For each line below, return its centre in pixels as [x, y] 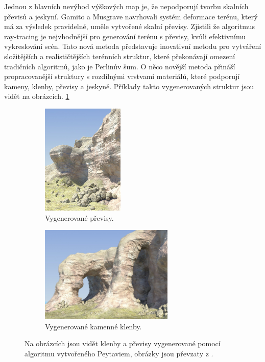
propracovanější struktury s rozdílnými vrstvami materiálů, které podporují [122, 76]
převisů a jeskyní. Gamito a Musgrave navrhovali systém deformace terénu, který [131, 16]
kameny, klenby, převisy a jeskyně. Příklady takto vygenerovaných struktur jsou [129, 86]
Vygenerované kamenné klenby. [93, 326]
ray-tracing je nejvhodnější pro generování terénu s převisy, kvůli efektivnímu [125, 36]
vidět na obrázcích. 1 [37, 96]
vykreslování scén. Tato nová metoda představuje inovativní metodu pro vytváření [133, 46]
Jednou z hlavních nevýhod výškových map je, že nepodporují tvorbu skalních [126, 6]
